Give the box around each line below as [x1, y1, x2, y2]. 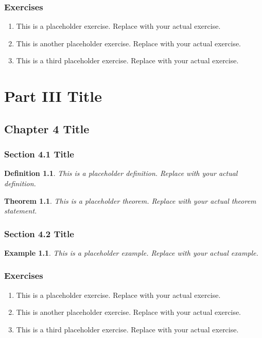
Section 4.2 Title [4, 227, 74, 240]
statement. [4, 205, 37, 216]
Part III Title [4, 85, 102, 106]
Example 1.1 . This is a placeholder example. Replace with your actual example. [4, 247, 258, 258]
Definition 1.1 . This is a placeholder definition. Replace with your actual [4, 168, 238, 179]
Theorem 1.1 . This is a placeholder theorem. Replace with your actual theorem [4, 195, 256, 206]
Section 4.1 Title [4, 148, 74, 161]
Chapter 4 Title [4, 120, 90, 136]
